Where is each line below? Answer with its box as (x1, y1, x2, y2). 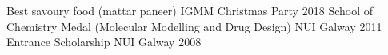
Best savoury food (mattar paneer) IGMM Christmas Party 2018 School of (6, 2, 373, 18)
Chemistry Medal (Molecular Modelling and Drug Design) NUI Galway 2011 (6, 18, 382, 34)
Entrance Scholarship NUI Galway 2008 (6, 33, 202, 50)
